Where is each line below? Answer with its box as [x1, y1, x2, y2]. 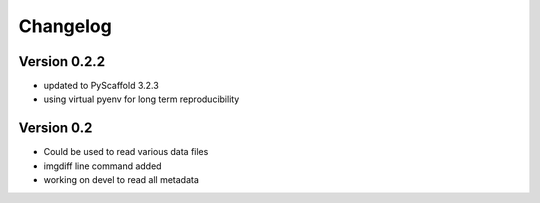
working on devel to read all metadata [43, 174, 200, 186]
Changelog [18, 15, 112, 37]
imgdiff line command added [43, 160, 162, 172]
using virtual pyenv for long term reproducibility [43, 93, 240, 105]
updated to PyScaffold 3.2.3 [43, 80, 159, 92]
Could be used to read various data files [43, 146, 209, 158]
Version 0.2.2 [18, 53, 105, 70]
